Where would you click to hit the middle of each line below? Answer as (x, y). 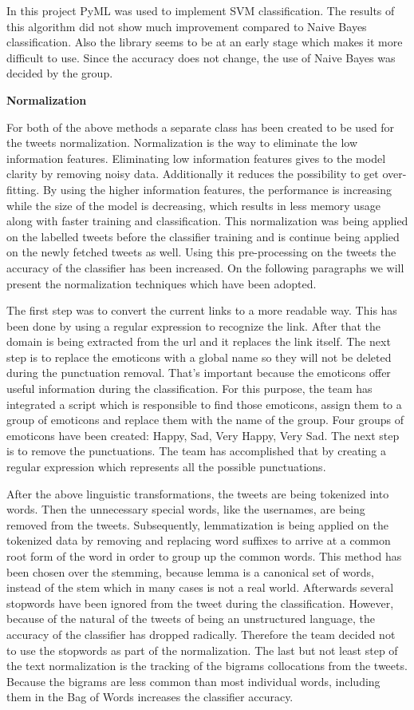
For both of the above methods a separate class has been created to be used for (201, 127)
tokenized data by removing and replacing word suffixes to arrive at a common (199, 540)
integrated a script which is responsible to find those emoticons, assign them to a (204, 404)
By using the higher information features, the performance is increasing (217, 189)
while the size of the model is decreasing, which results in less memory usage (193, 205)
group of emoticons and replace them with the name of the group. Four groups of (205, 420)
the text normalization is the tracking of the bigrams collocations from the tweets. (207, 666)
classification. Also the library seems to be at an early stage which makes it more (205, 42)
